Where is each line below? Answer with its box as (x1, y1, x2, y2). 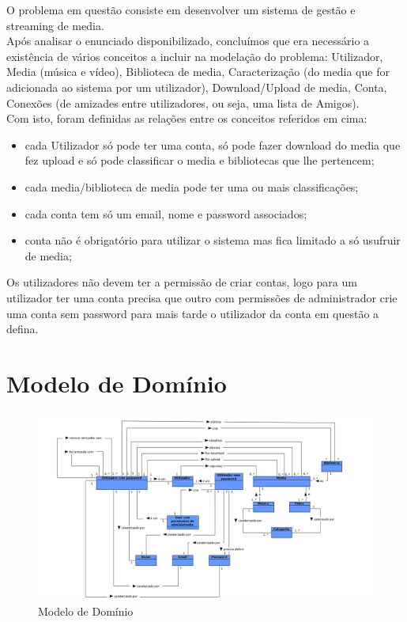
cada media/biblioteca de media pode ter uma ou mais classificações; (24, 178, 359, 195)
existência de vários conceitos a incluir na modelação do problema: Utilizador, (6, 47, 383, 64)
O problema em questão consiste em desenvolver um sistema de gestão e (6, 2, 356, 17)
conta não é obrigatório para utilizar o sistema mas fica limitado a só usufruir (24, 232, 401, 248)
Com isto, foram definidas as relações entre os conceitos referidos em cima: (6, 110, 367, 127)
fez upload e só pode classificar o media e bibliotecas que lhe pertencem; (24, 152, 375, 169)
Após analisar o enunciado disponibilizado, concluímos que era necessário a (6, 32, 370, 49)
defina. (6, 320, 39, 337)
